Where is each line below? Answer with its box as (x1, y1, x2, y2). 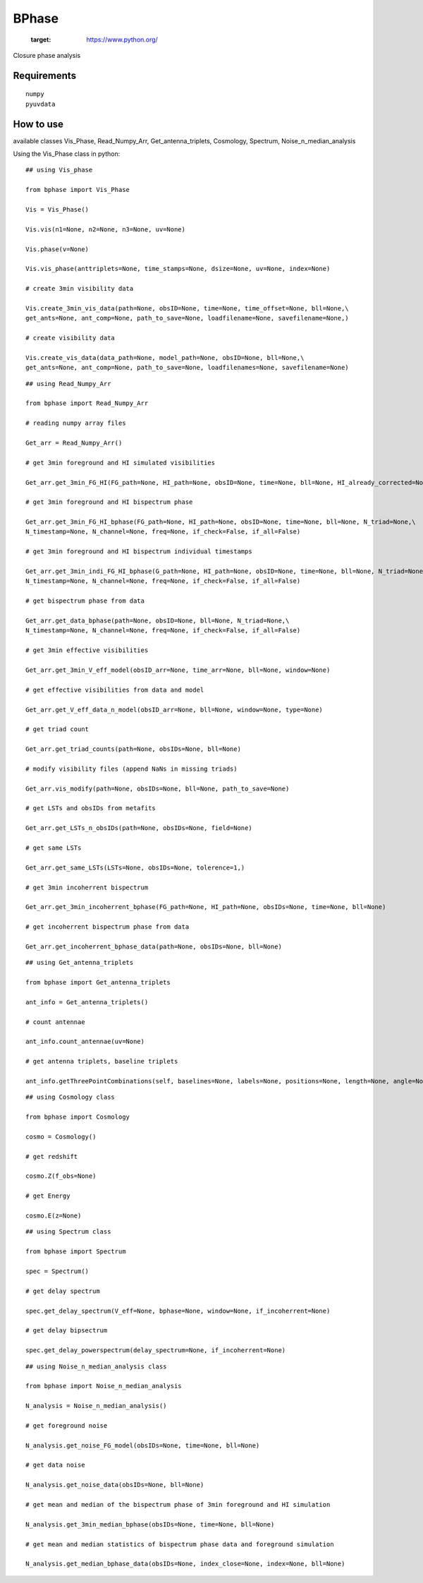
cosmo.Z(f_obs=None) (25, 1172, 97, 1180)
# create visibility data (25, 334, 116, 342)
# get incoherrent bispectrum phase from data (25, 923, 190, 931)
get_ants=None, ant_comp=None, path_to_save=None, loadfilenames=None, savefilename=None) (25, 363, 349, 372)
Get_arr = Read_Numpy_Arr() (25, 438, 123, 447)
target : (30, 35, 51, 44)
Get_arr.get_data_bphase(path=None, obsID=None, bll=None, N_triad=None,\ (25, 617, 290, 625)
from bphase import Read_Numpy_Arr (25, 399, 149, 407)
